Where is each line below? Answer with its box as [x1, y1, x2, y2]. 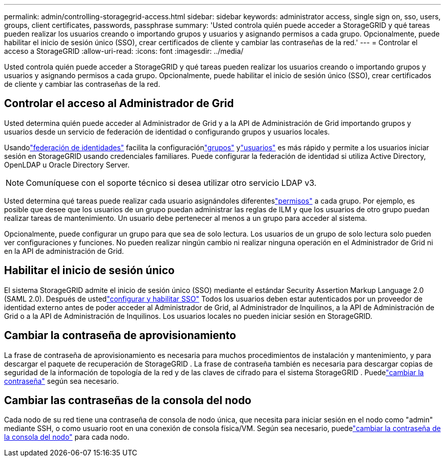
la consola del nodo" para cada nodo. [4, 433, 130, 442]
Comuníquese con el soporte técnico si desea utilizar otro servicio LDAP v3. [26, 177, 316, 188]
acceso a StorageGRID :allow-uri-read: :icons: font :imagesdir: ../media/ [4, 47, 244, 55]
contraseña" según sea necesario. [4, 376, 119, 385]
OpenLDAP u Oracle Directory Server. [4, 160, 130, 169]
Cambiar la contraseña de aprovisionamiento [4, 329, 236, 342]
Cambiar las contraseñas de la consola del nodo [4, 393, 251, 407]
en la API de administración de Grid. [4, 246, 124, 255]
